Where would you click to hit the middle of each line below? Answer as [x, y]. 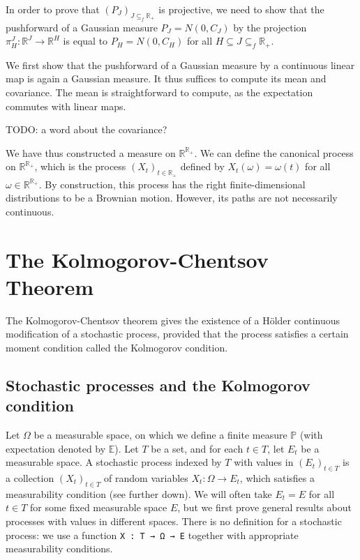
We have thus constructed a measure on [91, 152]
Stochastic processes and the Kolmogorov [158, 385]
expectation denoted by [56, 448]
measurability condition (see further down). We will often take [139, 493]
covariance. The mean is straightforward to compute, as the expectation [159, 92]
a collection [30, 478]
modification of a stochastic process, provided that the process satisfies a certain [177, 334]
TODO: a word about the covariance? [87, 129]
